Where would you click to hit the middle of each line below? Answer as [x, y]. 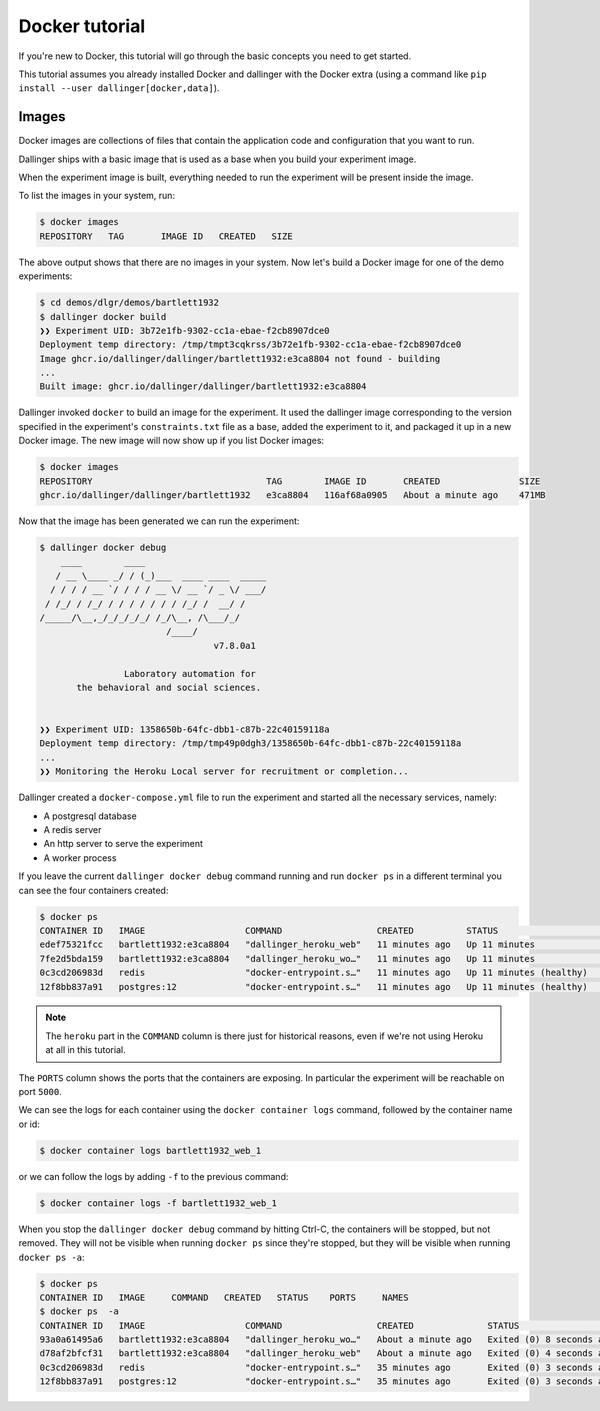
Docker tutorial [81, 26]
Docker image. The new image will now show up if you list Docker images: [171, 441]
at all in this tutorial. [85, 1050]
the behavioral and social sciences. [169, 687]
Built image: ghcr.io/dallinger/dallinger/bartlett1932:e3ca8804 [203, 386]
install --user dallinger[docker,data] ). [119, 88]
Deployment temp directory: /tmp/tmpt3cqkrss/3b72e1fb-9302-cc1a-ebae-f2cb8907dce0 [250, 344]
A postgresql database [90, 816]
